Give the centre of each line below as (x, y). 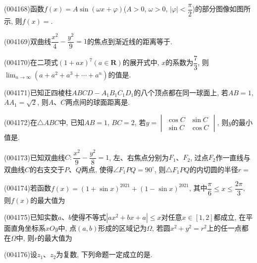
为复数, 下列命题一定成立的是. (104, 254)
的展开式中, (141, 62)
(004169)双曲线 (27, 41)
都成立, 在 (230, 217)
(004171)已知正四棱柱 (38, 92)
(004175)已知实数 (31, 217)
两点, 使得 (97, 169)
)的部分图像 (211, 9)
